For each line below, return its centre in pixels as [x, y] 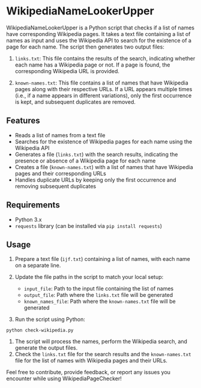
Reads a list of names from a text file [60, 135]
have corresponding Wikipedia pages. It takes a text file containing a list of [98, 34]
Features [23, 121]
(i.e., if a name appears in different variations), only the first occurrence [103, 95]
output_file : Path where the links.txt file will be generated [98, 295]
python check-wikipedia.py [40, 330]
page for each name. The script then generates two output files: [85, 47]
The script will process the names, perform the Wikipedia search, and [101, 342]
